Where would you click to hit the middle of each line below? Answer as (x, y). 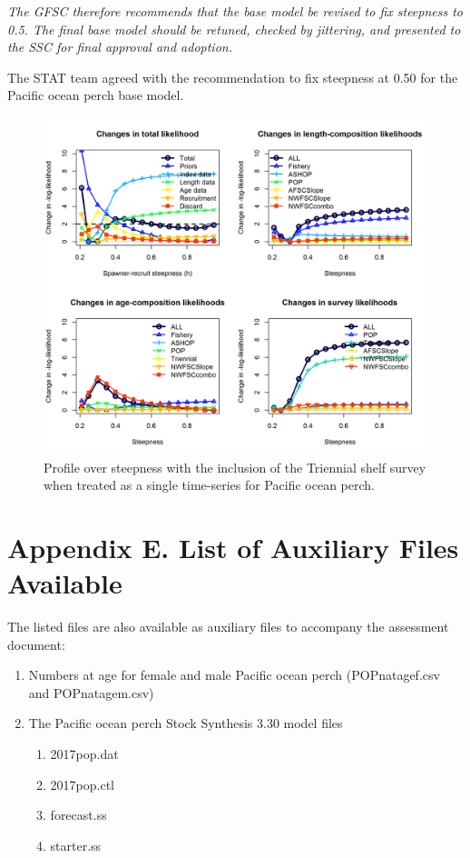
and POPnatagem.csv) (91, 692)
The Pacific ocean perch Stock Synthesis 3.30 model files (186, 723)
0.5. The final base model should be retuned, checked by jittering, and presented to (234, 29)
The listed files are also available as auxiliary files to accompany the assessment (228, 627)
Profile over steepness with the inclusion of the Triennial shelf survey (235, 467)
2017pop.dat (84, 754)
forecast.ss (78, 815)
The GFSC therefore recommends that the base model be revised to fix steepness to (235, 11)
